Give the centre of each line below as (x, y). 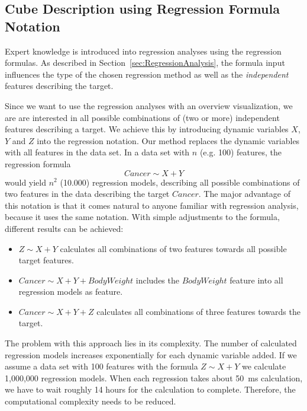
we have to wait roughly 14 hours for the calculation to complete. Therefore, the (150, 389)
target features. (46, 260)
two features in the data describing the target (87, 194)
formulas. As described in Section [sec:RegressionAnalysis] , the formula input (145, 63)
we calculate (264, 366)
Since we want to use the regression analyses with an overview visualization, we (149, 105)
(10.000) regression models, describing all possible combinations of (180, 182)
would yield (26, 182)
